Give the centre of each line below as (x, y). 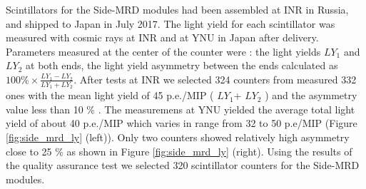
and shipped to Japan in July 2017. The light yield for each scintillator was (171, 23)
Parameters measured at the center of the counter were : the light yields (163, 51)
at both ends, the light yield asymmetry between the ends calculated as (182, 65)
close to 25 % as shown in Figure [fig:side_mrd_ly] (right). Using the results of (179, 151)
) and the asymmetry (311, 95)
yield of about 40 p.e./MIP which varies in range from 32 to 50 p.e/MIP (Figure (182, 123)
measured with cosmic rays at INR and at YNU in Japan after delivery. (162, 37)
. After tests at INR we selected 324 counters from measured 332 (215, 79)
